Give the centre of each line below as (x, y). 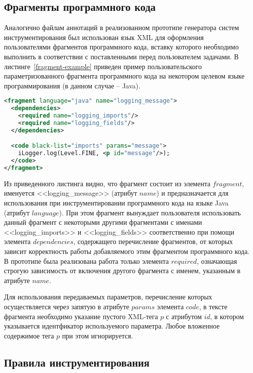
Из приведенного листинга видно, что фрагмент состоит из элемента (107, 183)
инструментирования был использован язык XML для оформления (104, 37)
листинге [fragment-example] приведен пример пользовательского (103, 66)
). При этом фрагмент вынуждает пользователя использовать (150, 212)
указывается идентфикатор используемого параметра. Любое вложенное (112, 326)
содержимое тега (29, 335)
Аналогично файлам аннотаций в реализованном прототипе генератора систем (122, 27)
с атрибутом (184, 316)
